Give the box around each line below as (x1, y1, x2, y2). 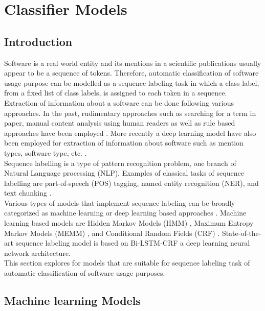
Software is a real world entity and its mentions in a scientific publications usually (4, 57, 261, 68)
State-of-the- (222, 227, 261, 238)
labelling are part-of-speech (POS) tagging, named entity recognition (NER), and (4, 177, 259, 188)
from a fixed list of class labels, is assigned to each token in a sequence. (4, 87, 227, 98)
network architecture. (4, 247, 71, 258)
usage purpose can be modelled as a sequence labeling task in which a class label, (4, 77, 259, 88)
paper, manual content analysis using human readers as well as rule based (4, 117, 235, 128)
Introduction (4, 33, 73, 49)
